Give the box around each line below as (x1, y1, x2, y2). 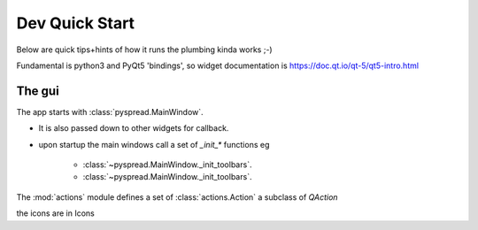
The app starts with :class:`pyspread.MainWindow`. (16, 106, 204, 117)
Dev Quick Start (16, 13, 135, 33)
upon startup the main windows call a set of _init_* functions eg (38, 139, 270, 149)
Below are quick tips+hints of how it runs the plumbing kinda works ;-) (16, 44, 274, 55)
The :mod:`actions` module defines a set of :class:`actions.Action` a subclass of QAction (16, 191, 338, 203)
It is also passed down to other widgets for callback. (38, 123, 229, 134)
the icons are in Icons (16, 208, 95, 218)
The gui (16, 83, 59, 98)
